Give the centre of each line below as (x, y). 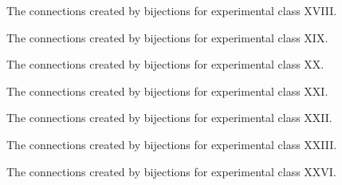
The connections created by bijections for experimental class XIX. (167, 37)
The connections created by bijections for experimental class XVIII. (172, 10)
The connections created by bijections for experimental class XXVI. (171, 171)
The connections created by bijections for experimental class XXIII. (172, 144)
